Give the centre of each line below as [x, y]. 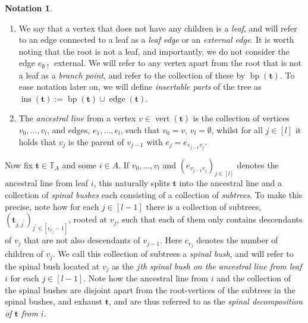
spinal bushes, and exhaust [54, 301]
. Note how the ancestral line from [146, 278]
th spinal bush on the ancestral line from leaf [221, 266]
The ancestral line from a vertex [77, 118]
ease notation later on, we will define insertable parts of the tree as [140, 87]
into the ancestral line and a [230, 183]
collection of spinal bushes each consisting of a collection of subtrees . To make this [154, 195]
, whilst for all [237, 129]
